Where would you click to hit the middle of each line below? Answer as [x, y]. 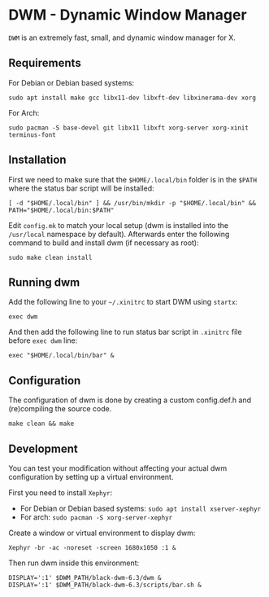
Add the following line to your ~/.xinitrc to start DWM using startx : [123, 302]
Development [43, 448]
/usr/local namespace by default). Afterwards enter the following [119, 234]
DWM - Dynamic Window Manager [128, 15]
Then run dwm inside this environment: [74, 563]
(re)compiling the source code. [60, 409]
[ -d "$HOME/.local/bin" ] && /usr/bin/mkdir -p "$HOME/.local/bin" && [132, 203]
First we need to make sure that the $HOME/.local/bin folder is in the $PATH [133, 179]
